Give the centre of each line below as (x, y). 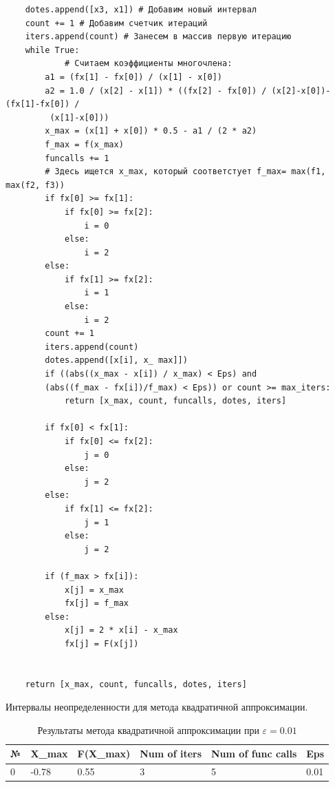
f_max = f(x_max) (84, 144)
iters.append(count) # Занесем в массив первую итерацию (158, 37)
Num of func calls (254, 754)
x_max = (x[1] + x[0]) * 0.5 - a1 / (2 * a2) (151, 131)
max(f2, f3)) (35, 185)
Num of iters (171, 754)
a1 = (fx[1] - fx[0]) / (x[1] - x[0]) (133, 77)
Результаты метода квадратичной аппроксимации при (148, 730)
